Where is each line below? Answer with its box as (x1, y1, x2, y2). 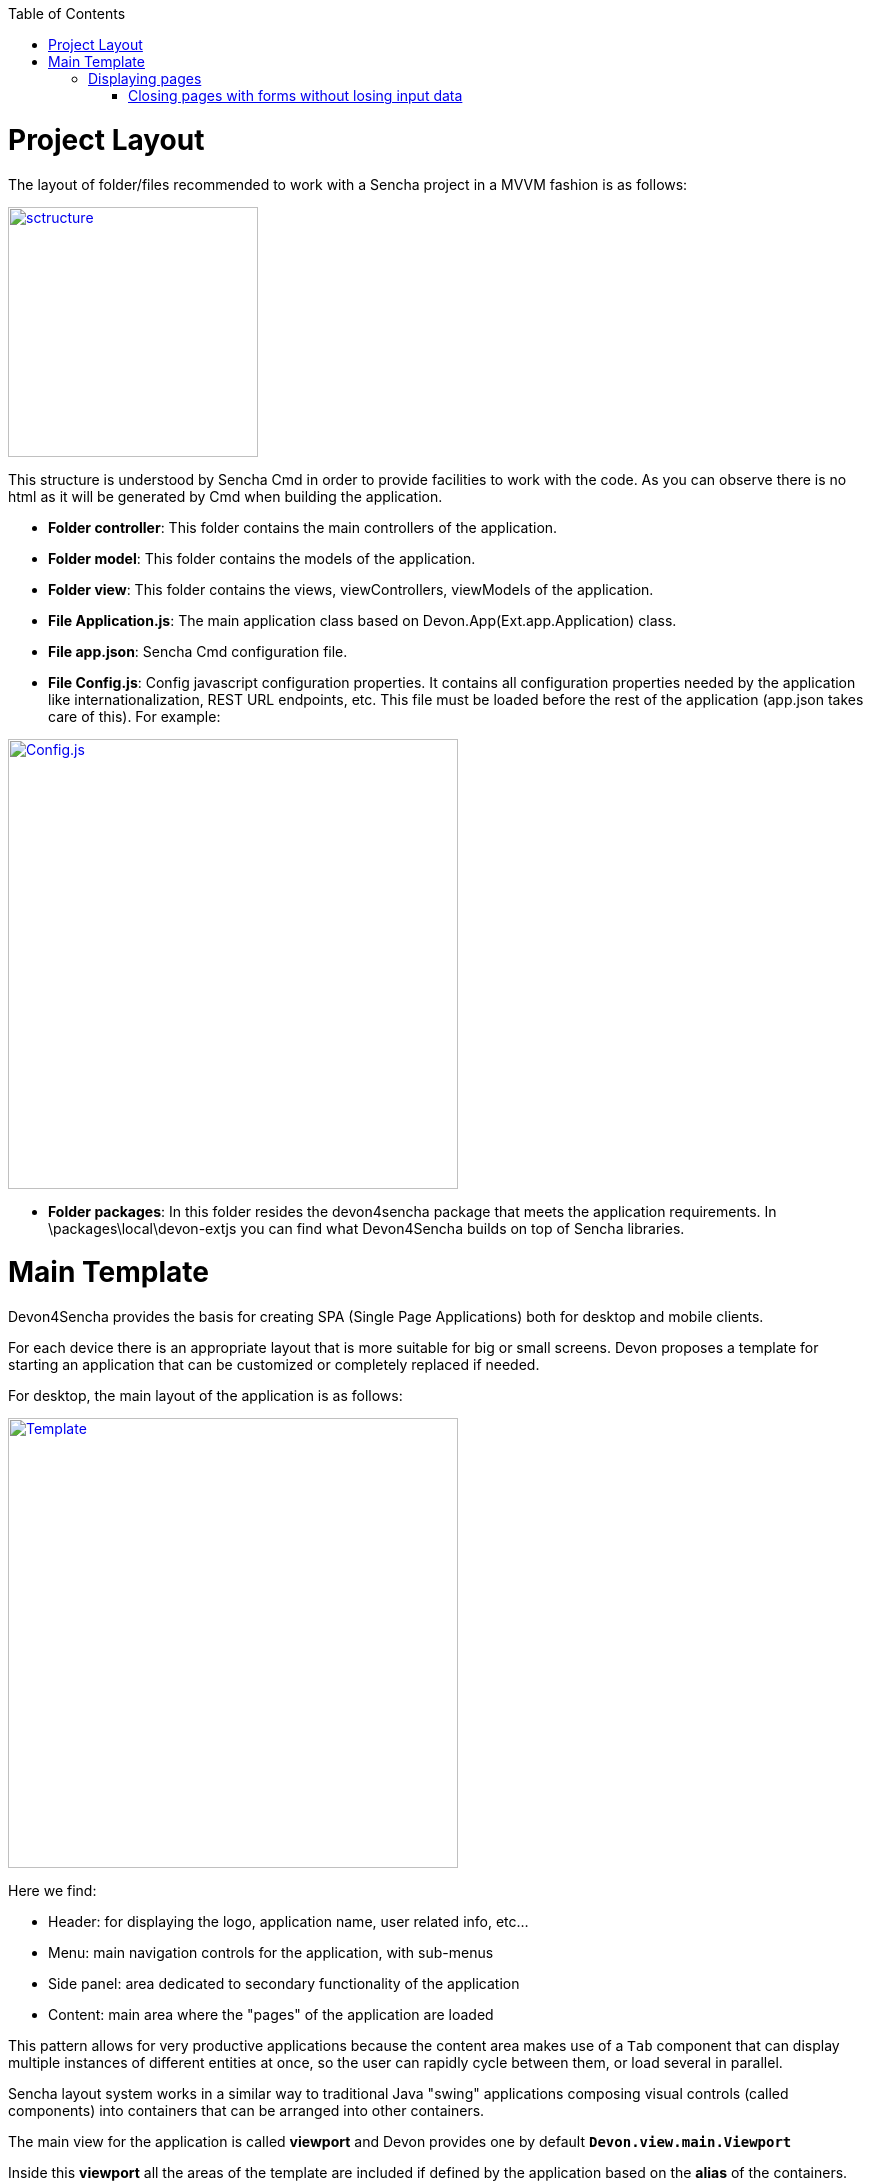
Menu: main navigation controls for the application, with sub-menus (48, 1944, 494, 1961)
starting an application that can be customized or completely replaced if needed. (8, 1356, 540, 1373)
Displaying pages (88, 70, 202, 87)
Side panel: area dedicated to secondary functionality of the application (48, 1975, 520, 1992)
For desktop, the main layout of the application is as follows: (8, 1387, 403, 1404)
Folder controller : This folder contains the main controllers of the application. (48, 518, 558, 536)
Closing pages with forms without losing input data (128, 87, 463, 104)
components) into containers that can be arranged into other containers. (8, 2102, 485, 2119)
